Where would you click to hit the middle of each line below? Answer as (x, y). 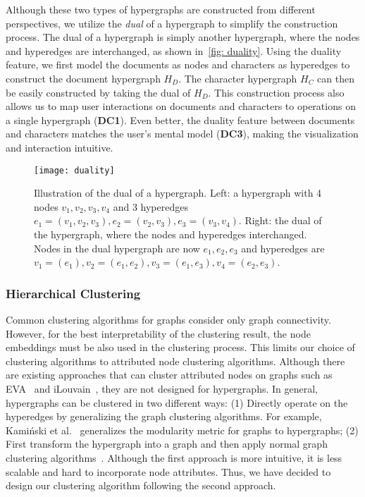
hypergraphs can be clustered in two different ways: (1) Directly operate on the (177, 402)
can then (336, 78)
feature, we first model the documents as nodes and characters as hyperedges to (178, 65)
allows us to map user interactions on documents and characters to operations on (181, 106)
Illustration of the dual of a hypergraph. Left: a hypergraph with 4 (178, 193)
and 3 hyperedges (150, 206)
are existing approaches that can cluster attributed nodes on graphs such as (169, 375)
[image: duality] (74, 170)
